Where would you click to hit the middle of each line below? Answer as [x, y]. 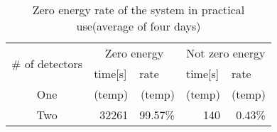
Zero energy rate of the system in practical [138, 10]
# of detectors [47, 63]
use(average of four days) [138, 26]
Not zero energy [226, 53]
